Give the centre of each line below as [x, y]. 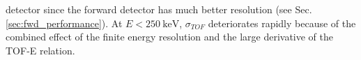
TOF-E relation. [40, 50]
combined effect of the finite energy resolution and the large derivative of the [169, 37]
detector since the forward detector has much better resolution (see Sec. [159, 9]
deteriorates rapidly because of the [282, 23]
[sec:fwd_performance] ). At [64, 23]
